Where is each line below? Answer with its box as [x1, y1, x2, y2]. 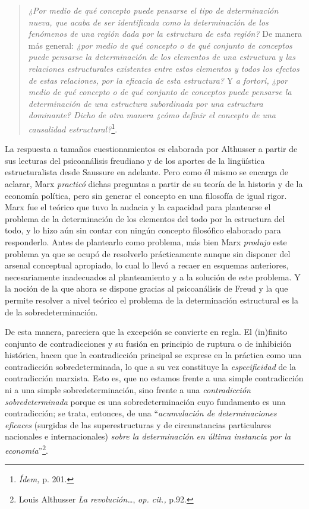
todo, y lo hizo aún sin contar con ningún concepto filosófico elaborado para [5, 224, 281, 236]
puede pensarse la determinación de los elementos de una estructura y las [28, 50, 295, 63]
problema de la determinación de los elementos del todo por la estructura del [5, 212, 285, 225]
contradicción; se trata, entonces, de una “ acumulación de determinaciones [5, 407, 277, 419]
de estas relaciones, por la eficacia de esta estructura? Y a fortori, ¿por [28, 74, 288, 86]
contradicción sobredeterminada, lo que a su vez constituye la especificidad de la [5, 360, 297, 372]
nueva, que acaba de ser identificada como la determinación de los [28, 15, 269, 28]
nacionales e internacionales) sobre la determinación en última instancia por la [5, 430, 291, 442]
